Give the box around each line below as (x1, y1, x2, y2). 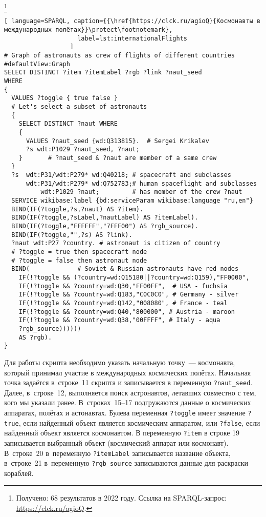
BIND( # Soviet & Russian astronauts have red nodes (11, 265, 239, 273)
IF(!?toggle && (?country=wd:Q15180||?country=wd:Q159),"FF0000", (18, 274, 250, 282)
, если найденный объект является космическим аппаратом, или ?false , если (18, 417, 260, 428)
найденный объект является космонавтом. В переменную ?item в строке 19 (4, 427, 240, 438)
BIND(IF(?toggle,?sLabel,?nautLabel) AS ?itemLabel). (11, 214, 198, 222)
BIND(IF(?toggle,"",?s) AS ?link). (11, 231, 132, 238)
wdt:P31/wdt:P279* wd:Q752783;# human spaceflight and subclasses (26, 180, 257, 187)
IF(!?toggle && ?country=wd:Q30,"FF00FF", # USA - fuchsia (18, 282, 228, 290)
